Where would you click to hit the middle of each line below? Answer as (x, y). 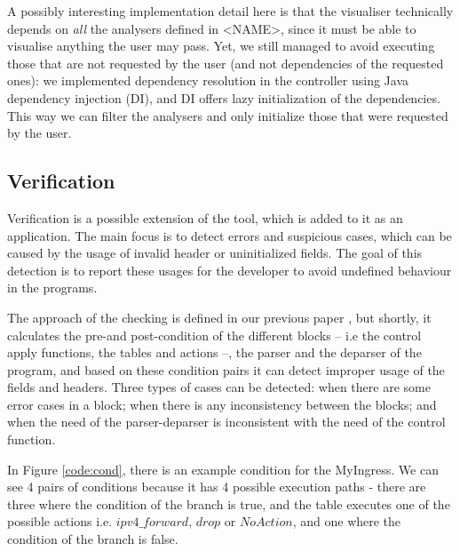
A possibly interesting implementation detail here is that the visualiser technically (230, 11)
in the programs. (52, 287)
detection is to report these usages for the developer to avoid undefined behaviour (230, 270)
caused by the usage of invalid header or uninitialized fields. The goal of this (215, 253)
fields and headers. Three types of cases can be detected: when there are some (219, 387)
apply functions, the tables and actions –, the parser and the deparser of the (214, 352)
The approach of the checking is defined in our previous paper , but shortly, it (219, 317)
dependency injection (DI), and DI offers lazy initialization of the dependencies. (224, 97)
